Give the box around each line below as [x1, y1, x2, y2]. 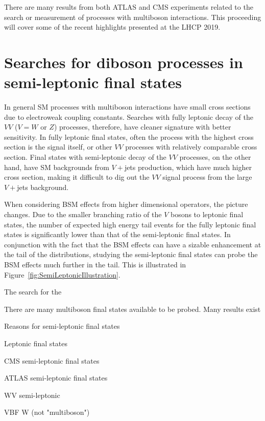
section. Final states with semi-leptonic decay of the [4, 152, 166, 162]
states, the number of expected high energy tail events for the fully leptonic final [4, 219, 256, 229]
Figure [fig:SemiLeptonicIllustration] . [4, 269, 121, 280]
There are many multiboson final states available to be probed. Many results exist [4, 303, 261, 314]
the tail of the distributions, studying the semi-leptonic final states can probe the [4, 249, 258, 260]
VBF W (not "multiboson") [4, 407, 90, 417]
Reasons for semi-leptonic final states [4, 321, 120, 331]
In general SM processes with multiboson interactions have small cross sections [4, 101, 251, 112]
